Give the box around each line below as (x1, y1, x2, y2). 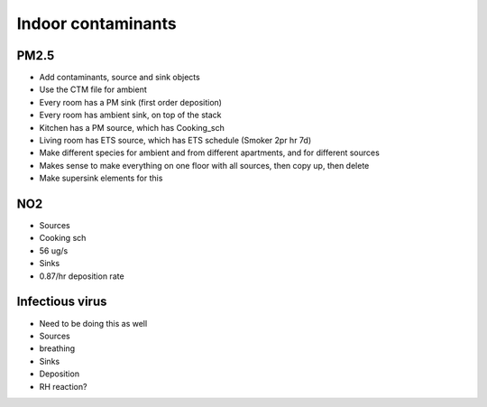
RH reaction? (39, 381, 87, 392)
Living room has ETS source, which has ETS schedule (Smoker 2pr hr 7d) (39, 135, 311, 146)
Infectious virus (16, 294, 107, 310)
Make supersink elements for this (39, 172, 163, 184)
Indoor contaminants (16, 14, 178, 33)
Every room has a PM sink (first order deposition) (39, 97, 223, 107)
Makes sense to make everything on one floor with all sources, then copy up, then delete (39, 160, 370, 171)
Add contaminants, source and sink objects (39, 72, 200, 83)
